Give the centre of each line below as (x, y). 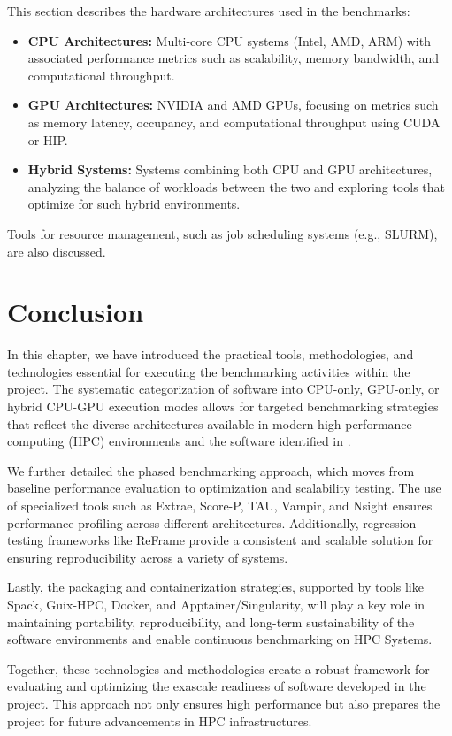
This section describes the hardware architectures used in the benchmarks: (209, 11)
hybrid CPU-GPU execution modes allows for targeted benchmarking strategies (223, 406)
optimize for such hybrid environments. (134, 204)
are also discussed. (57, 251)
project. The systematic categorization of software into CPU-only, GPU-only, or (223, 389)
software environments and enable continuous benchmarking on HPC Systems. (220, 639)
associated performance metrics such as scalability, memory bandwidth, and (233, 58)
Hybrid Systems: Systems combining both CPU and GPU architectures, (230, 169)
